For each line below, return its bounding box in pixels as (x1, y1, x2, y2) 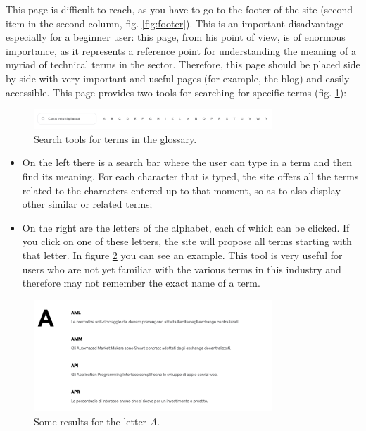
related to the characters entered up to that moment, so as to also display (22, 182, 341, 197)
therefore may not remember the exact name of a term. (22, 275, 260, 290)
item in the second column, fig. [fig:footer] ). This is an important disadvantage (6, 15, 344, 30)
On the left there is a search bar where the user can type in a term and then (22, 155, 353, 170)
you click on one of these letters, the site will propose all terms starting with (22, 234, 352, 249)
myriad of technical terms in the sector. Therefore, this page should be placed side (6, 57, 360, 72)
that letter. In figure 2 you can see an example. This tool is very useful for (22, 248, 343, 263)
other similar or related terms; (22, 196, 153, 211)
